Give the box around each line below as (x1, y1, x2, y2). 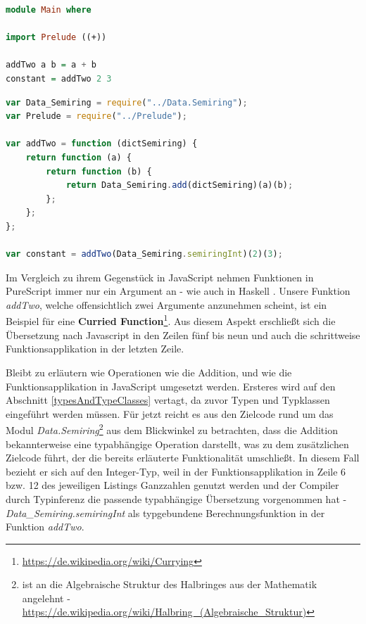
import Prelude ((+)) (6, 32, 107, 43)
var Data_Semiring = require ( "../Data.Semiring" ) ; (6, 97, 248, 108)
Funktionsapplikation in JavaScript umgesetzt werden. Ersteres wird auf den (6, 378, 336, 393)
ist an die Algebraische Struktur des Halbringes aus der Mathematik (22, 577, 317, 592)
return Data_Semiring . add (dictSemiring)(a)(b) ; (65, 180, 294, 191)
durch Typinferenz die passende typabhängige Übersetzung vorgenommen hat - (6, 491, 347, 506)
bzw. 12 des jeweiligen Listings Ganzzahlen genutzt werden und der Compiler (6, 478, 339, 492)
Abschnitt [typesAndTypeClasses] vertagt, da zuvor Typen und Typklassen (6, 393, 330, 407)
